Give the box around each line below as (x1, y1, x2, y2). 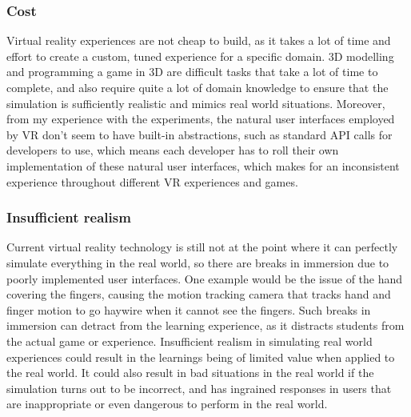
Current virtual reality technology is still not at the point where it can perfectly (6, 239, 398, 255)
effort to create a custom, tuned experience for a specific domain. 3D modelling (6, 47, 394, 64)
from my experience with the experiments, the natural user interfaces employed (6, 110, 395, 127)
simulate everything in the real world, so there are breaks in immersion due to (6, 254, 389, 271)
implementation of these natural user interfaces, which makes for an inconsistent (6, 157, 400, 174)
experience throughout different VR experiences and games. (6, 173, 298, 190)
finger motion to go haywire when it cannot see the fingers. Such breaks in (6, 301, 371, 318)
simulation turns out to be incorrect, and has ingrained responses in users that (6, 379, 392, 396)
